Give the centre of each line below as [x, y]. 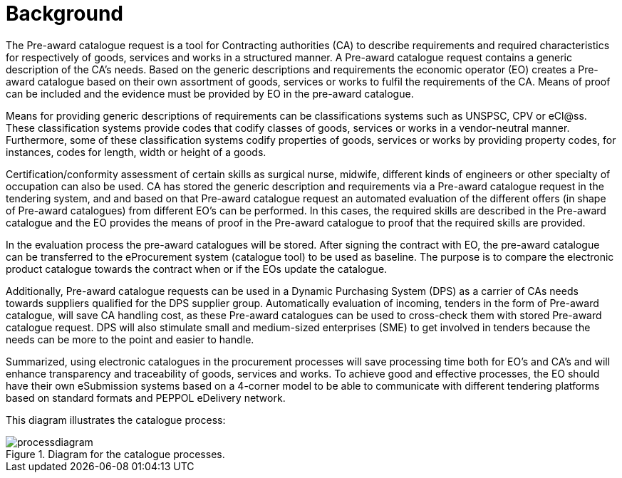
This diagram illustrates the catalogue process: [116, 420]
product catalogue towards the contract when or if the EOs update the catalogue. [197, 269]
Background [64, 14]
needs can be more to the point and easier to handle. [130, 339]
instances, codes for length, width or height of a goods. [136, 152]
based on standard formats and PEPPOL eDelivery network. [146, 398]
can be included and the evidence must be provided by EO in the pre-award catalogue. [210, 93]
